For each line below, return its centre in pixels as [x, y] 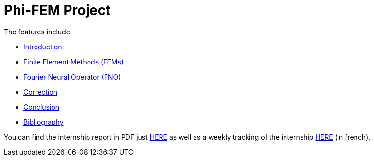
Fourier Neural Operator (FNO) [72, 77]
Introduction [43, 47]
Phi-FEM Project [57, 10]
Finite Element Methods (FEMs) [73, 62]
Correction [40, 92]
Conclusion [42, 107]
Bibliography [44, 122]
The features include [37, 32]
